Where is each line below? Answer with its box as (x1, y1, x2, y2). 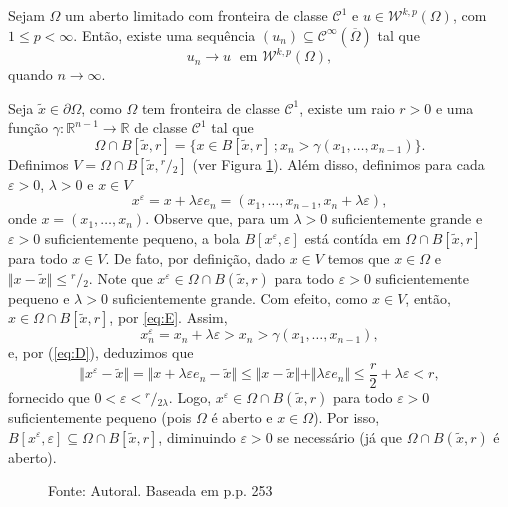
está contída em (304, 228, 401, 249)
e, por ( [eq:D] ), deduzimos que (8, 342, 194, 363)
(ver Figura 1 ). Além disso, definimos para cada (192, 153, 485, 174)
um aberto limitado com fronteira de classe (65, 5, 328, 25)
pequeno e (8, 287, 70, 308)
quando (8, 64, 53, 85)
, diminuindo (158, 426, 236, 447)
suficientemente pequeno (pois (8, 406, 192, 427)
